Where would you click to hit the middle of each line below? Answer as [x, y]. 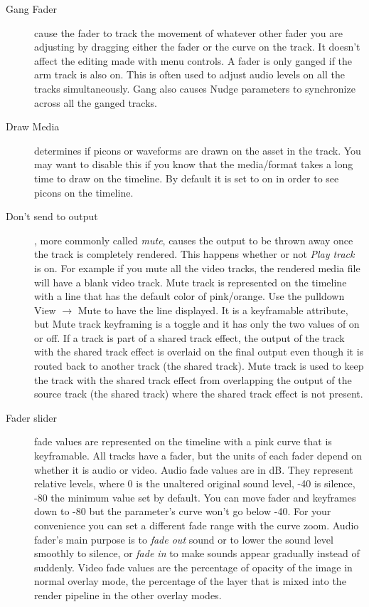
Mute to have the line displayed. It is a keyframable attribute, [213, 310]
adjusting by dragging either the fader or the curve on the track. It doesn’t [197, 47]
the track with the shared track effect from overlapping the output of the [193, 379]
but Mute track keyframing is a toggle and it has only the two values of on [197, 324]
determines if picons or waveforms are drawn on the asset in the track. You [198, 150]
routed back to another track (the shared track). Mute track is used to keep [199, 366]
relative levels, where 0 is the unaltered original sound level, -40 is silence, [195, 483]
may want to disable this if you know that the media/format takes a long [194, 164]
